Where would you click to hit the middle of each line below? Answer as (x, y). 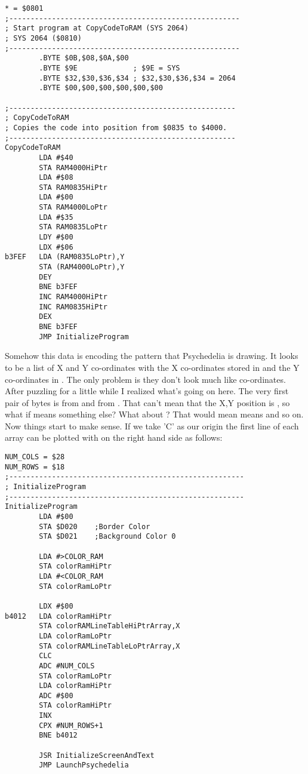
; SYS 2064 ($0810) (43, 38)
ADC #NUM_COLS (67, 666)
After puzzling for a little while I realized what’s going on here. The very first (147, 391)
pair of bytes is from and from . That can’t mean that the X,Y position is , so (147, 402)
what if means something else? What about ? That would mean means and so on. (154, 414)
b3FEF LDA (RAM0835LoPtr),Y (65, 257)
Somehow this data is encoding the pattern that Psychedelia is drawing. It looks (152, 356)
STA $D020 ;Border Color (95, 526)
